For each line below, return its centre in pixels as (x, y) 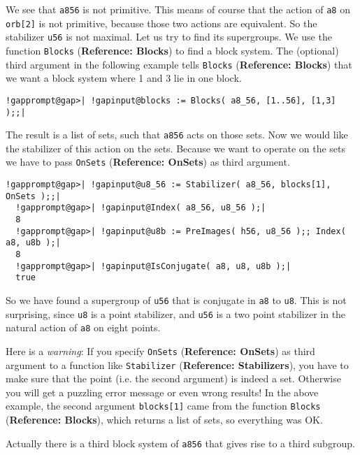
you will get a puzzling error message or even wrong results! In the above (162, 392)
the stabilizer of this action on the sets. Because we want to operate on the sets (176, 148)
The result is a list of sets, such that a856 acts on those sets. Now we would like (177, 135)
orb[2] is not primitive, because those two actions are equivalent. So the (161, 23)
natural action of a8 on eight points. (83, 327)
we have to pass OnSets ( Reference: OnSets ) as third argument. (148, 162)
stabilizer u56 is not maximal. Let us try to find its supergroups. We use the (169, 37)
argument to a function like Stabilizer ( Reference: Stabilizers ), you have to (177, 364)
